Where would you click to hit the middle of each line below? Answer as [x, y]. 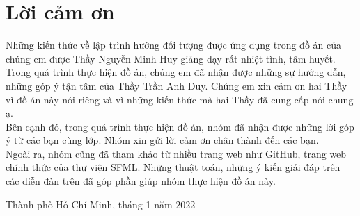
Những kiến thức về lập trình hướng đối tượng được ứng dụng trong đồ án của [174, 45]
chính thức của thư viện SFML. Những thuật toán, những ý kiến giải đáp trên [173, 167]
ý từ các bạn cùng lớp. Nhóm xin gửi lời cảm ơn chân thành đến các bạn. [162, 140]
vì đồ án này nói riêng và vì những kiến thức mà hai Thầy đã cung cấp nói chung [180, 99]
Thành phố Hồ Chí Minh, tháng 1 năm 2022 [101, 204]
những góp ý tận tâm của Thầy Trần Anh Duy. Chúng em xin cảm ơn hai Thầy [177, 85]
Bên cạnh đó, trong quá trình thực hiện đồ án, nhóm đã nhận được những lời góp [180, 126]
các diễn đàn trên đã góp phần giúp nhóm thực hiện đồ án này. [141, 181]
